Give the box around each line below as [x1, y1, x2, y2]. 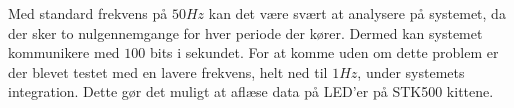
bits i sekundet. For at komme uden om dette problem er [149, 42, 499, 63]
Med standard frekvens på [8, 3, 168, 23]
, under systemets [357, 61, 465, 82]
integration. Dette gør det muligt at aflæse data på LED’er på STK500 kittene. [8, 81, 494, 102]
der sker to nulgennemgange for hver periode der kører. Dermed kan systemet [8, 22, 483, 43]
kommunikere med [8, 42, 120, 63]
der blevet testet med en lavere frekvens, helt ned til [8, 61, 328, 82]
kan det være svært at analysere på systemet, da [208, 3, 506, 23]
